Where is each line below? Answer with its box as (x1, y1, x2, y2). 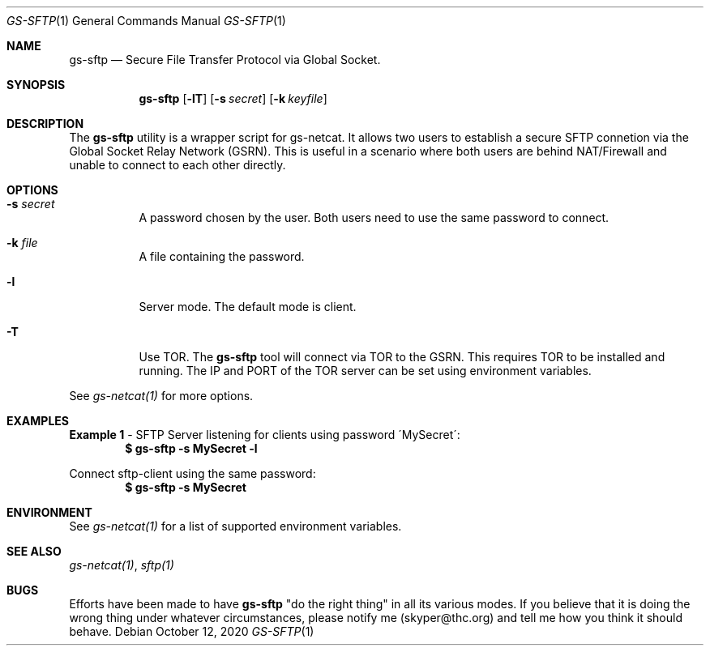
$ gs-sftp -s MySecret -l (125, 441, 258, 455)
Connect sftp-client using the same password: (69, 467, 316, 480)
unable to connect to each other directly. (69, 158, 286, 172)
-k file (6, 236, 38, 249)
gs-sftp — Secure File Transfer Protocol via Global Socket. (69, 53, 381, 66)
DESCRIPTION (6, 117, 84, 130)
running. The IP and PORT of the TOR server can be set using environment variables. (139, 364, 592, 377)
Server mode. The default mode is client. (139, 300, 357, 313)
